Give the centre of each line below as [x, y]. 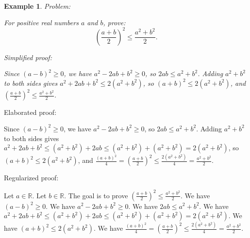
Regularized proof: [31, 178]
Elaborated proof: [30, 112]
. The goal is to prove [96, 195]
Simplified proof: [28, 57]
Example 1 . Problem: [37, 6]
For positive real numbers [41, 22]
